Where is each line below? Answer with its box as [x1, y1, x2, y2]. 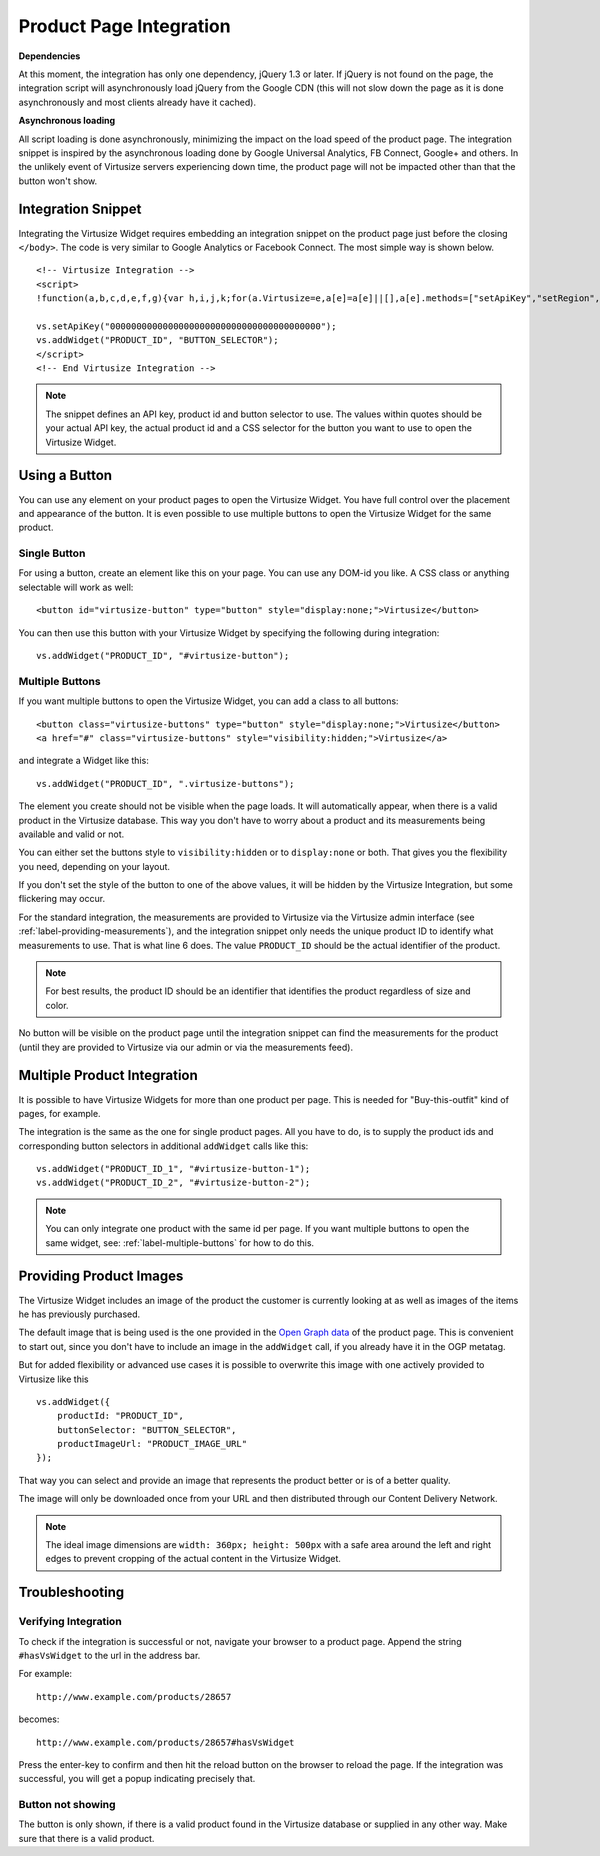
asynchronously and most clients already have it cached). [18, 96, 257, 108]
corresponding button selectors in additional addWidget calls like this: [18, 1140, 309, 1152]
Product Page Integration [18, 15, 231, 37]
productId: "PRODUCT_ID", [56, 1410, 185, 1422]
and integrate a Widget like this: [18, 755, 149, 767]
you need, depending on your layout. [18, 860, 170, 872]
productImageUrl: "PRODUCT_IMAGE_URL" [56, 1438, 248, 1450]
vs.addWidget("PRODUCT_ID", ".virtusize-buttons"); [36, 778, 295, 789]
